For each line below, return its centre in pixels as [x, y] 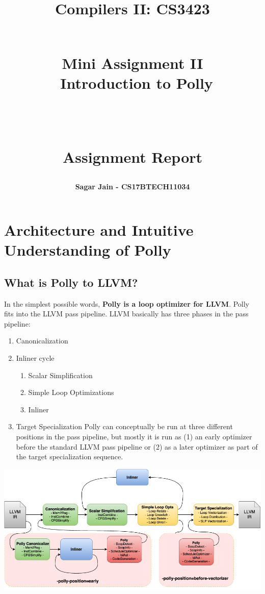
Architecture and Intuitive [99, 230]
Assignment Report [132, 157]
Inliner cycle [35, 358]
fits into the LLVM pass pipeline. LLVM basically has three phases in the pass [126, 314]
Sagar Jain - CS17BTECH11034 [132, 186]
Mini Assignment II [132, 63]
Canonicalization [42, 341]
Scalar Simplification [60, 375]
